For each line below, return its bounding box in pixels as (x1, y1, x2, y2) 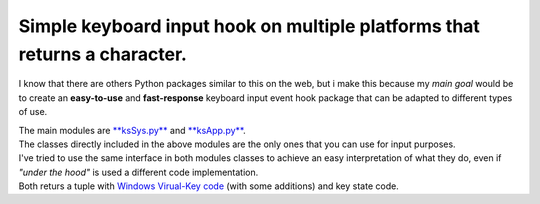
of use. (18, 106, 48, 118)
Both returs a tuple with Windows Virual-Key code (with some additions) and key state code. (18, 180, 399, 192)
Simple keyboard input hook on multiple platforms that (18, 15, 480, 37)
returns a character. (18, 43, 187, 65)
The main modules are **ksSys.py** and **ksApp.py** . (18, 124, 246, 136)
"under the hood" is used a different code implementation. (18, 166, 259, 178)
